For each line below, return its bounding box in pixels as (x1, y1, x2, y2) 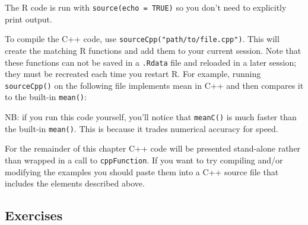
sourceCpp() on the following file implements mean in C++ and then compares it (5, 79, 304, 91)
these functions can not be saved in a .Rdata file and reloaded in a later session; (5, 56, 297, 68)
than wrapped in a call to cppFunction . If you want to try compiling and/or (5, 153, 283, 166)
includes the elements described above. (5, 177, 145, 189)
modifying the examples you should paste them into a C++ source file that (5, 165, 279, 178)
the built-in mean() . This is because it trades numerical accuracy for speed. (5, 122, 278, 134)
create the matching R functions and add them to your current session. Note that (5, 44, 301, 56)
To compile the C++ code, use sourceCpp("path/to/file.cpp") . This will (5, 33, 280, 45)
